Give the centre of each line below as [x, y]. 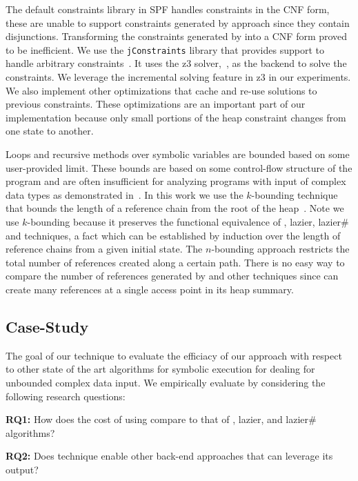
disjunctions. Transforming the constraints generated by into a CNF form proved [177, 36]
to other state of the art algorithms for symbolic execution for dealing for [160, 369]
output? [22, 469]
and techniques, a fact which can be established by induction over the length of [173, 235]
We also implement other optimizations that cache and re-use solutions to [161, 90]
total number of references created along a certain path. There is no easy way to [175, 262]
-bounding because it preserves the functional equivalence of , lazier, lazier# [188, 221]
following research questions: [66, 396]
